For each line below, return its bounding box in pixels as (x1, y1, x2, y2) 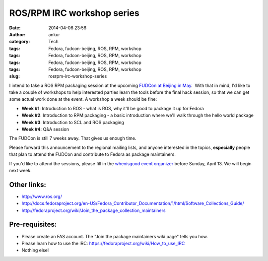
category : (9, 39, 30, 45)
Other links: (9, 180, 47, 189)
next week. (9, 167, 32, 173)
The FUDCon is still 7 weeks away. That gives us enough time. (9, 135, 136, 141)
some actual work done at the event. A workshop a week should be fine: (9, 96, 157, 102)
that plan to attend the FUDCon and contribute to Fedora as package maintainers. (9, 151, 176, 157)
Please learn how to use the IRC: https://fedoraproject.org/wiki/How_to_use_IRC (21, 240, 185, 246)
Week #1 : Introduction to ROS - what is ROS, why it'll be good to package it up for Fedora (21, 105, 204, 111)
